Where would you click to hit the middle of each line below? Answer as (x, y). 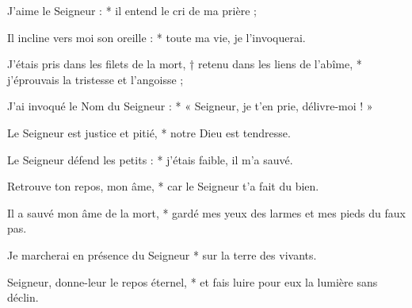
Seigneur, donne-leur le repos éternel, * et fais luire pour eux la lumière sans (193, 281)
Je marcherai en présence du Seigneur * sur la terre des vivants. (162, 254)
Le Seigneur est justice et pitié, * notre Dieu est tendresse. (149, 132)
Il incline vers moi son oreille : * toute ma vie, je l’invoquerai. (156, 37)
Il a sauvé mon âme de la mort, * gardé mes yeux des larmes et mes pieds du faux (206, 212)
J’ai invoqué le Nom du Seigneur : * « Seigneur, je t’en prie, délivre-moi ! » (190, 106)
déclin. (23, 297)
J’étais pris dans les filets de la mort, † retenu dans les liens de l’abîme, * (185, 64)
